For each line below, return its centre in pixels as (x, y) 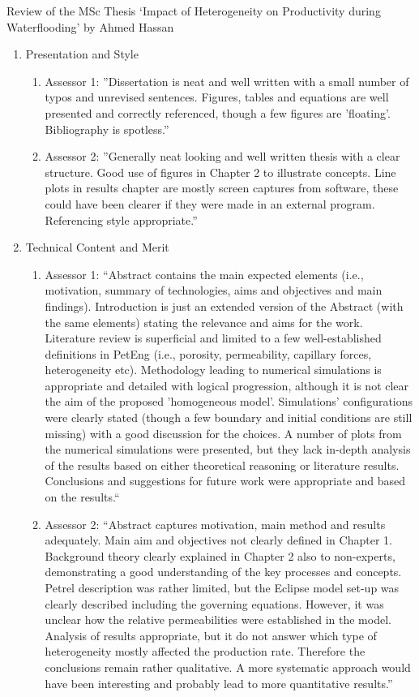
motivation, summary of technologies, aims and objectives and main (214, 290)
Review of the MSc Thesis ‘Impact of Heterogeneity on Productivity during (194, 11)
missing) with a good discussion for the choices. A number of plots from (223, 433)
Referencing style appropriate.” (121, 219)
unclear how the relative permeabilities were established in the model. (218, 620)
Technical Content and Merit (97, 247)
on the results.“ (82, 497)
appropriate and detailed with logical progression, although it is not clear (227, 385)
